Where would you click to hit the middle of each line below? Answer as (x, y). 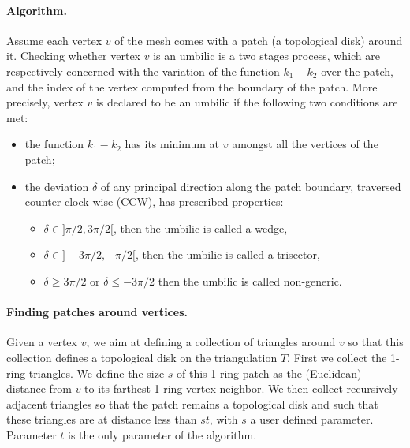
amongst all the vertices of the (305, 144)
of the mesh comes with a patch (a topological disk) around (259, 40)
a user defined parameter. (312, 419)
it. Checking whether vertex (74, 56)
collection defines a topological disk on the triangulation (142, 357)
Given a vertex (42, 342)
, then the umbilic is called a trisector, (227, 254)
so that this (376, 342)
